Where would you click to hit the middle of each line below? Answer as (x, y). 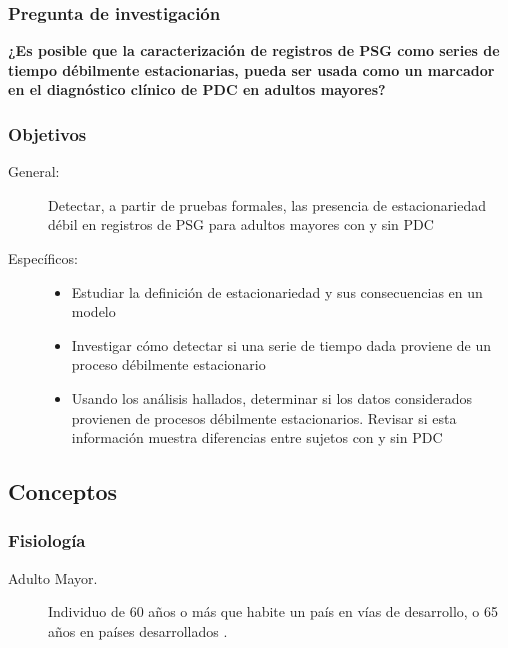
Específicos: (43, 258)
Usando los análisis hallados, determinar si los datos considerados (272, 397)
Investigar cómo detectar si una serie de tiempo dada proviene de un (281, 344)
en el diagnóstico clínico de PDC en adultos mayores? (197, 89)
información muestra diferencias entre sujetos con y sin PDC (257, 437)
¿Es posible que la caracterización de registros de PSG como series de (254, 50)
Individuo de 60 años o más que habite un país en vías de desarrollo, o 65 (273, 611)
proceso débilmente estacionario (168, 364)
